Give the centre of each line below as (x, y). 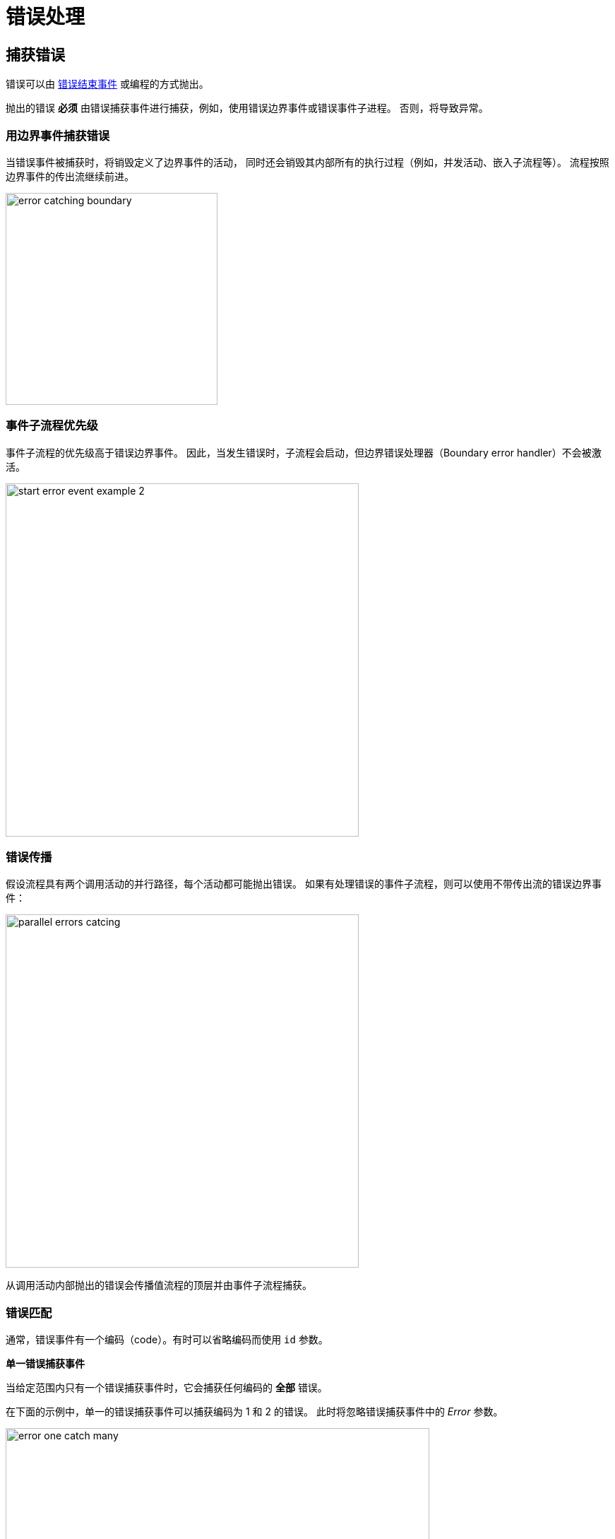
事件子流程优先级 (52, 426)
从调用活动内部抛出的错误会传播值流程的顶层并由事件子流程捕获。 (159, 1285)
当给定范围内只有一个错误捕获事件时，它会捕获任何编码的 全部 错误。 (167, 1388)
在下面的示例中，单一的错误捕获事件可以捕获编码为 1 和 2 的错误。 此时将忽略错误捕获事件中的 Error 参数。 (255, 1412)
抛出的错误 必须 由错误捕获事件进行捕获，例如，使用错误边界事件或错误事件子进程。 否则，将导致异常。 (247, 108)
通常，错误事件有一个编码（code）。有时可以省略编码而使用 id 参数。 (167, 1340)
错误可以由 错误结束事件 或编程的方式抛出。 (107, 84)
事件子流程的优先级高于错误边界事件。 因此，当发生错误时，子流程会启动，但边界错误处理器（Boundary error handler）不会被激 (304, 452)
